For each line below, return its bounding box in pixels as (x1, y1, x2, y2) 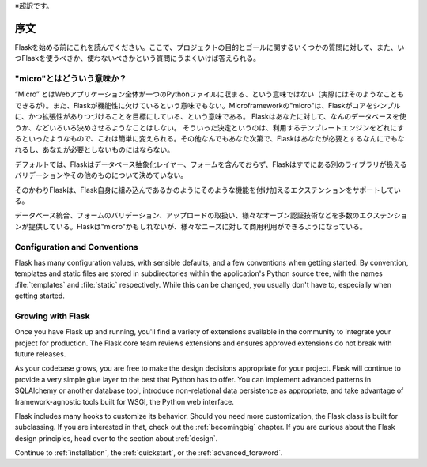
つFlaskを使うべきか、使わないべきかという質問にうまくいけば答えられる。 (14, 54, 261, 63)
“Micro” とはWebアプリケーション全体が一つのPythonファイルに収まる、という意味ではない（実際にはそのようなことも (14, 89, 405, 99)
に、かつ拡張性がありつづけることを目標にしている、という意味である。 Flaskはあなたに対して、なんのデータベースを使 (14, 111, 406, 122)
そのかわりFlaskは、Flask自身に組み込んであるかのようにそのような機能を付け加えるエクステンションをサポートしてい (14, 185, 401, 194)
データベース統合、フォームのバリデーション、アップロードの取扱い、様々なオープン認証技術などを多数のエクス (14, 210, 380, 220)
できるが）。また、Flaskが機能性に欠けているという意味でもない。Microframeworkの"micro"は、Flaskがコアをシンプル (14, 100, 401, 110)
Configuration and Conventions (14, 241, 138, 252)
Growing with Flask (14, 311, 90, 322)
